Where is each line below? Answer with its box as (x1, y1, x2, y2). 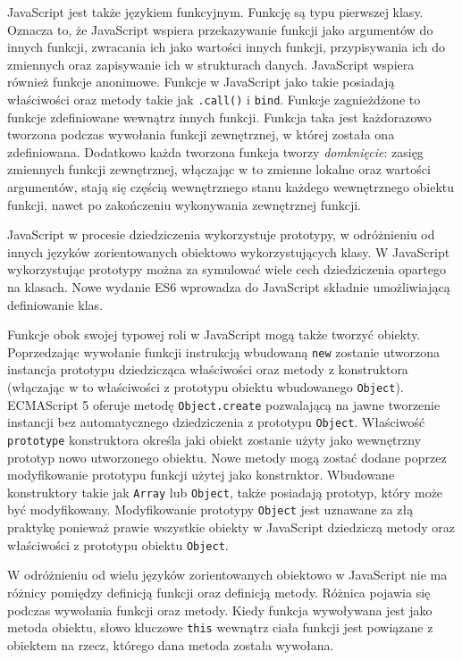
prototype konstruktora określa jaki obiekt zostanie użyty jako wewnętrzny (7, 430, 422, 448)
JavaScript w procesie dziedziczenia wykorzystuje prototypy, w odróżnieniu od (7, 225, 435, 244)
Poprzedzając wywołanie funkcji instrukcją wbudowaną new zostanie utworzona (7, 342, 441, 361)
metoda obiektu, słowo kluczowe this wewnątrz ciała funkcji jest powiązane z (7, 618, 433, 637)
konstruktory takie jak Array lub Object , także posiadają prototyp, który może (7, 482, 443, 501)
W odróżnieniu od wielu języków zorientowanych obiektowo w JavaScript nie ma (7, 565, 448, 584)
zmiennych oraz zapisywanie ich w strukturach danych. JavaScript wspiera (7, 54, 415, 73)
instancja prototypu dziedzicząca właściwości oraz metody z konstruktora (7, 360, 408, 379)
